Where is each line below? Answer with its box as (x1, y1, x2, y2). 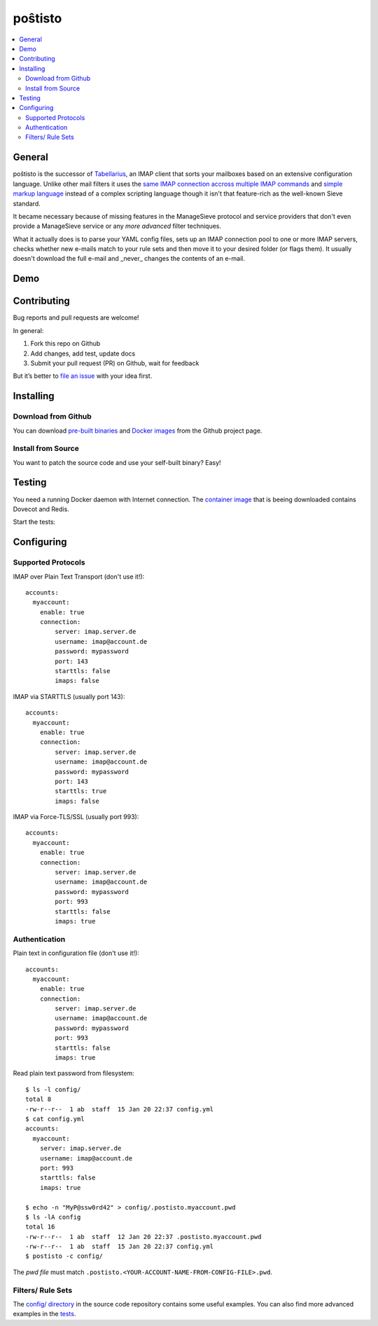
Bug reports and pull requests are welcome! (13, 313, 139, 322)
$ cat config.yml (25, 1115, 85, 1123)
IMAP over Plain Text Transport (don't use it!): (13, 572, 145, 581)
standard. (13, 199, 41, 208)
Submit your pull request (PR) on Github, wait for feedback (30, 358, 199, 367)
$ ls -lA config (25, 1213, 81, 1221)
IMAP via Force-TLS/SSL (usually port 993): (13, 813, 139, 821)
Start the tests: (13, 517, 56, 526)
